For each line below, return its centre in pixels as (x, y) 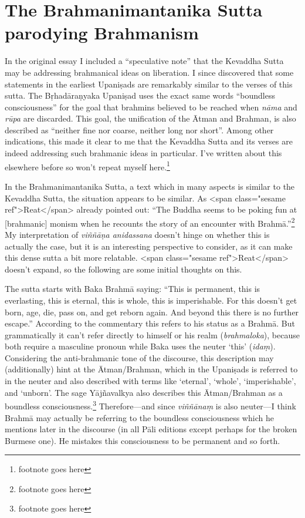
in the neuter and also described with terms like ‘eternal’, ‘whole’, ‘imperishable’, (150, 381)
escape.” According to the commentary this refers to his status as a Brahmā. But (150, 323)
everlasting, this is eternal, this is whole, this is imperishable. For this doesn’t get (151, 300)
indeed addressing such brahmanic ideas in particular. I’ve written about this (143, 153)
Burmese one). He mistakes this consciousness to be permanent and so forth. (143, 440)
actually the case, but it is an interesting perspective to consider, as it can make (149, 246)
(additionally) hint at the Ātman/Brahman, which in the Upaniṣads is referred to (151, 369)
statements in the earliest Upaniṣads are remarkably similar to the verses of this (149, 84)
